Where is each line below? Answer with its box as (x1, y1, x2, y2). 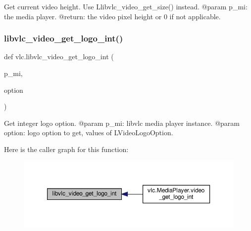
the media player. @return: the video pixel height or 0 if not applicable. (4, 11, 221, 21)
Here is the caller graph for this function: (4, 144, 129, 154)
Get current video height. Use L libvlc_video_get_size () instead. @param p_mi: (4, 1, 248, 11)
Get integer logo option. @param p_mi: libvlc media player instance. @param (4, 117, 240, 128)
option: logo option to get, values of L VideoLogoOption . (4, 127, 173, 138)
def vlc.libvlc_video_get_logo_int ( (4, 51, 114, 62)
